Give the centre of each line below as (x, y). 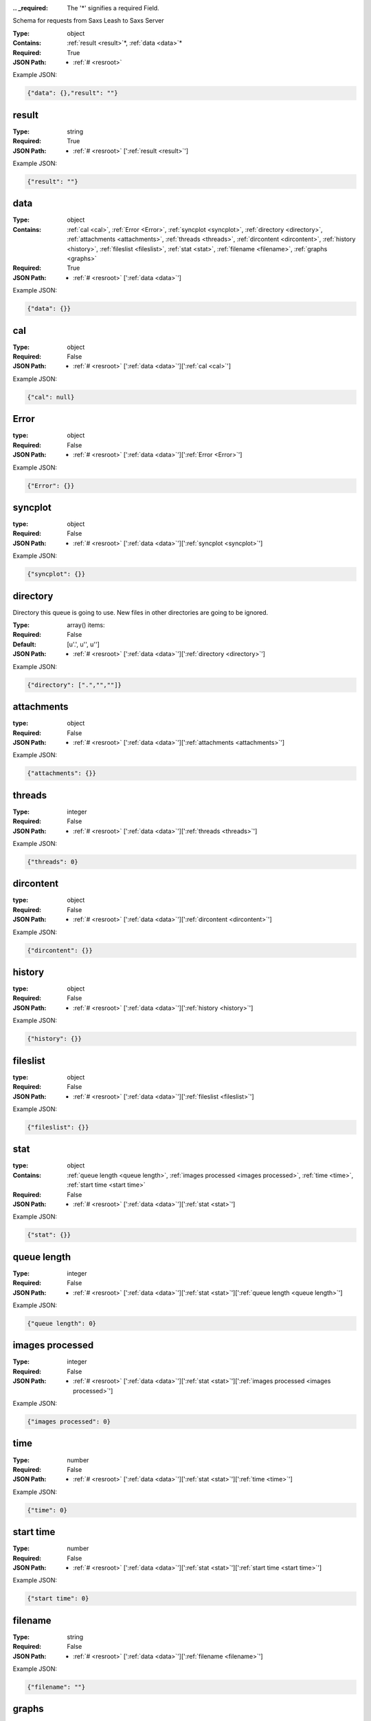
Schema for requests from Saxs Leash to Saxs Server (88, 21)
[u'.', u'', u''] (83, 644)
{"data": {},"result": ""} (72, 93)
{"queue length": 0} (61, 1323)
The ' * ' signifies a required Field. (113, 8)
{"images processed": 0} (69, 1422)
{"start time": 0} (58, 1598)
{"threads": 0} (53, 862)
